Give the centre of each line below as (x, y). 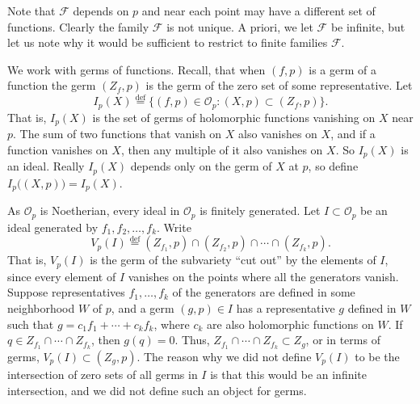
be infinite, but (368, 26)
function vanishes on (58, 149)
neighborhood (41, 307)
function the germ (52, 85)
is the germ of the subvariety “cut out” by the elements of (233, 260)
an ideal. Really (46, 166)
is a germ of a (342, 69)
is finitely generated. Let (260, 210)
